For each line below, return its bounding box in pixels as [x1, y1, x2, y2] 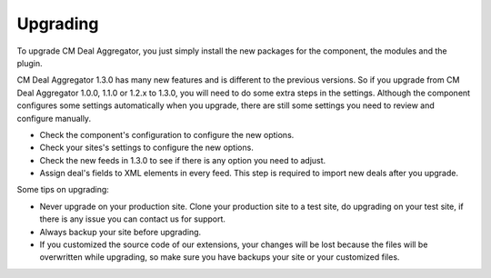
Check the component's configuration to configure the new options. [39, 129, 295, 140]
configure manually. [16, 113, 91, 124]
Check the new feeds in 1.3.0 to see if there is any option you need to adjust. [39, 154, 326, 165]
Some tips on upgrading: [16, 184, 109, 195]
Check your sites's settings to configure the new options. [39, 142, 254, 154]
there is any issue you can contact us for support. [39, 213, 226, 224]
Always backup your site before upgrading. [39, 226, 202, 237]
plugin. [16, 57, 43, 68]
